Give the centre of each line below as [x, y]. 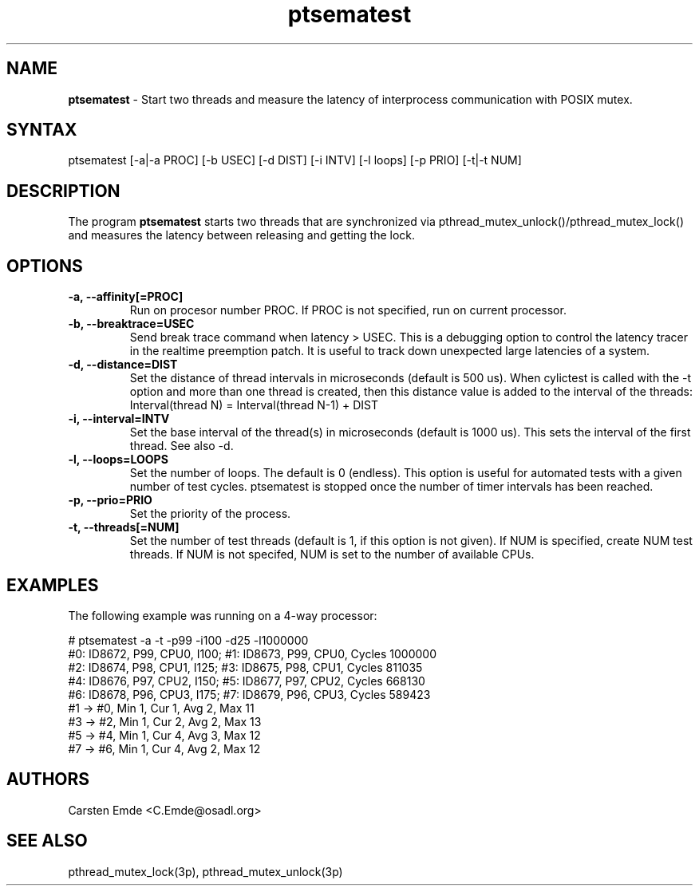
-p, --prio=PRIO [110, 500]
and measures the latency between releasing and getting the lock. [242, 235]
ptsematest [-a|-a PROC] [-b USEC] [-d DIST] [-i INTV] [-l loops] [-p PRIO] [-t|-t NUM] [295, 160]
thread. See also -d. [182, 446]
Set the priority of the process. [210, 514]
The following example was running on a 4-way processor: [223, 615]
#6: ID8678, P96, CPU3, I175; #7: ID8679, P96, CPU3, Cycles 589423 [249, 694]
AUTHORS [48, 780]
